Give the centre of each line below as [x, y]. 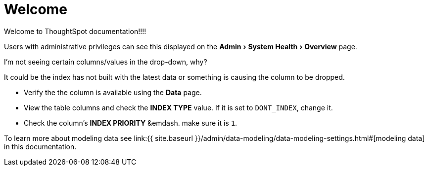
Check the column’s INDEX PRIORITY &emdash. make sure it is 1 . [131, 123]
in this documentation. [40, 146]
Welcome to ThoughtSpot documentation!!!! [75, 31]
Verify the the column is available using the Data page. [113, 92]
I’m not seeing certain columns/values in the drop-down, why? [106, 62]
